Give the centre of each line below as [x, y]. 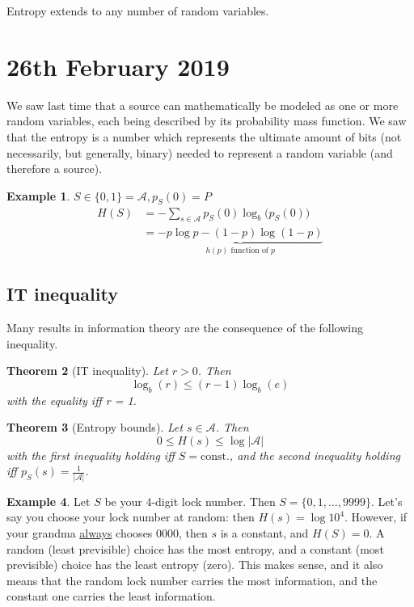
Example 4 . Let [49, 501]
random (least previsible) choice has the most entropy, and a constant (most [195, 548]
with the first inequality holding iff [91, 455]
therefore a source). [55, 169]
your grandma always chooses [80, 532]
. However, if [376, 517]
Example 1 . [38, 195]
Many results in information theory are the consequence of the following [185, 328]
